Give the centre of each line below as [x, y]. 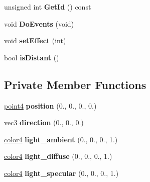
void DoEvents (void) [39, 23]
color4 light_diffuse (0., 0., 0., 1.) [58, 156]
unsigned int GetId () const [48, 7]
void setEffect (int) [35, 40]
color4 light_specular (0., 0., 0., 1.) [61, 173]
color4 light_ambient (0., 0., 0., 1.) [61, 139]
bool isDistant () [32, 57]
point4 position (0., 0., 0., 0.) [50, 105]
